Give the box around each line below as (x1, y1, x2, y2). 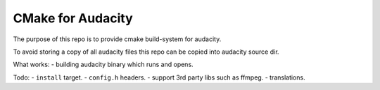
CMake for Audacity (13, 10, 133, 26)
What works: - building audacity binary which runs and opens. (13, 60, 194, 69)
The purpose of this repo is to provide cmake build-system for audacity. (13, 35, 222, 43)
